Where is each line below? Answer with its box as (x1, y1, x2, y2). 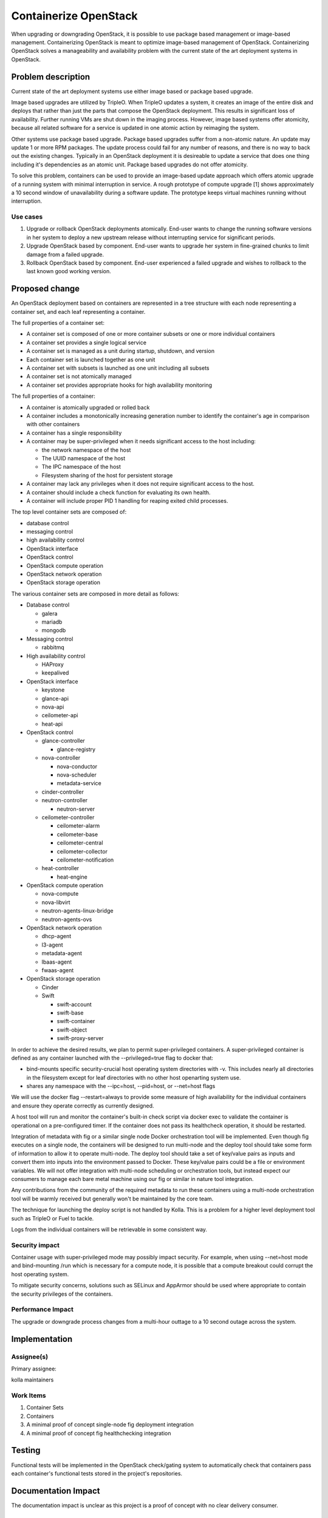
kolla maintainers (11, 1376, 54, 1384)
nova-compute (41, 890, 79, 897)
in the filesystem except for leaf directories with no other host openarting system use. (26, 1074, 241, 1081)
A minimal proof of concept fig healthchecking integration (26, 1429, 171, 1437)
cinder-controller (41, 788, 84, 795)
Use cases (11, 213, 43, 221)
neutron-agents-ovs (41, 916, 92, 923)
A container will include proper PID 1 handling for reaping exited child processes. (26, 497, 228, 504)
